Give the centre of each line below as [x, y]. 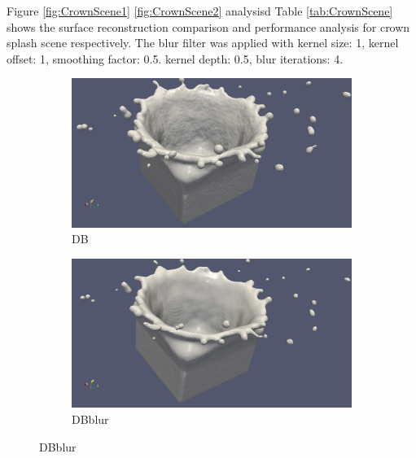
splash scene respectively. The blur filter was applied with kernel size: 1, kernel [203, 43]
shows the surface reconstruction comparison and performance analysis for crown [208, 26]
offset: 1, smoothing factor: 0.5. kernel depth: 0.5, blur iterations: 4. [175, 58]
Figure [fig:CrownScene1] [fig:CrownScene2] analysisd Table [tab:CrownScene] [200, 11]
